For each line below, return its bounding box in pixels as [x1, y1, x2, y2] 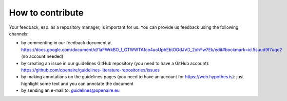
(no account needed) [21, 53, 64, 59]
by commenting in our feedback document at [21, 40, 112, 46]
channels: [9, 31, 29, 36]
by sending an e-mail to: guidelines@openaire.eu [21, 87, 120, 93]
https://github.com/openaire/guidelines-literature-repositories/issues [21, 67, 160, 73]
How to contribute [9, 7, 84, 18]
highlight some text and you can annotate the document [21, 81, 134, 86]
